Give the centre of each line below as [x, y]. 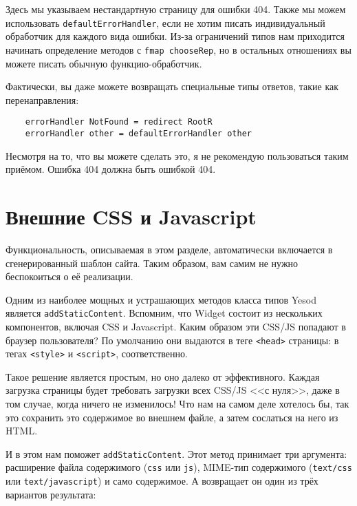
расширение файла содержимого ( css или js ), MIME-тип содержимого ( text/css [179, 467]
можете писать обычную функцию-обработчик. [104, 63]
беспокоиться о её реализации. [69, 276]
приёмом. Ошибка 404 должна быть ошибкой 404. [111, 169]
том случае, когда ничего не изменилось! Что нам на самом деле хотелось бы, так [177, 404]
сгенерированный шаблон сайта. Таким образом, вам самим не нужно [152, 263]
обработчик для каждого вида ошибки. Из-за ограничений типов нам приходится [175, 36]
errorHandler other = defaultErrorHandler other [138, 133]
